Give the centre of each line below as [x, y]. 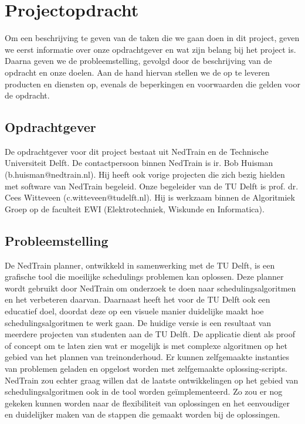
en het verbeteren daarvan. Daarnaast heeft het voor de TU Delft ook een [138, 299]
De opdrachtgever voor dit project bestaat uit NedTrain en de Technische [137, 151]
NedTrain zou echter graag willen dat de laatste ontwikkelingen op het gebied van [152, 380]
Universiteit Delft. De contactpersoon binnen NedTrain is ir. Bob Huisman [139, 163]
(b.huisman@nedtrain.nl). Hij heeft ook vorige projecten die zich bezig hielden [145, 174]
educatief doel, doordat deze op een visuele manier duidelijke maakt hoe [134, 311]
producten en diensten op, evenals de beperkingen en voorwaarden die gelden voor [152, 84]
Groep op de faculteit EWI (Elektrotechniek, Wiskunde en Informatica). [135, 208]
